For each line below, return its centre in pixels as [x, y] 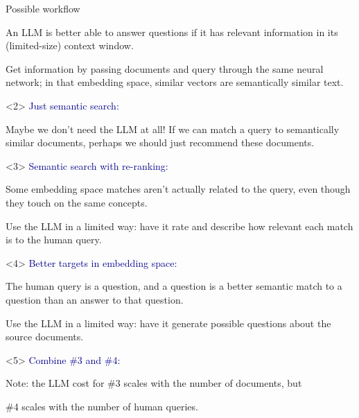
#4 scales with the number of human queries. [102, 406]
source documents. [45, 337]
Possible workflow [43, 8]
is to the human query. [54, 240]
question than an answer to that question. [95, 299]
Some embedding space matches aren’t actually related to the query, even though [178, 189]
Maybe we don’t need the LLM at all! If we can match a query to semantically [173, 129]
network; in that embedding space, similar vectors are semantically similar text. [175, 82]
